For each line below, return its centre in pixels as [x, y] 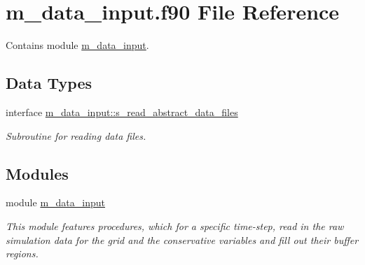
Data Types [49, 83]
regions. [22, 253]
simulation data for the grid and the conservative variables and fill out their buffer [182, 239]
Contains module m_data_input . [77, 45]
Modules [37, 173]
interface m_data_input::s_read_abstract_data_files [122, 112]
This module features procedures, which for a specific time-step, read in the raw [175, 225]
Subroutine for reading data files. [76, 135]
